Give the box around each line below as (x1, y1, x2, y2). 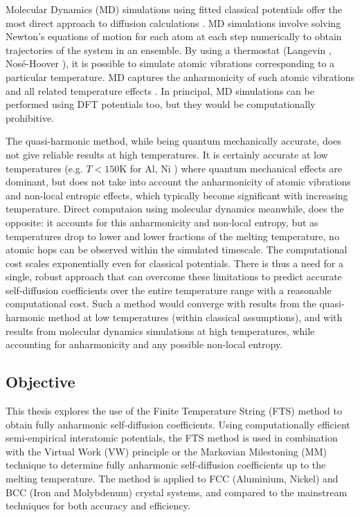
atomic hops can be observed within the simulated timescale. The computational (6, 242, 348, 257)
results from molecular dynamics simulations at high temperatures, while (6, 323, 315, 338)
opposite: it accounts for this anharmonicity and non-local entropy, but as (6, 215, 318, 229)
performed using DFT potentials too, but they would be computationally (6, 97, 316, 111)
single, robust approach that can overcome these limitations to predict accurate (6, 269, 342, 284)
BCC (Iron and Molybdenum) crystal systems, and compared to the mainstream (6, 484, 348, 499)
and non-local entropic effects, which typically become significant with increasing (6, 188, 348, 202)
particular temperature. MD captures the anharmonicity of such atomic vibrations (6, 69, 354, 84)
